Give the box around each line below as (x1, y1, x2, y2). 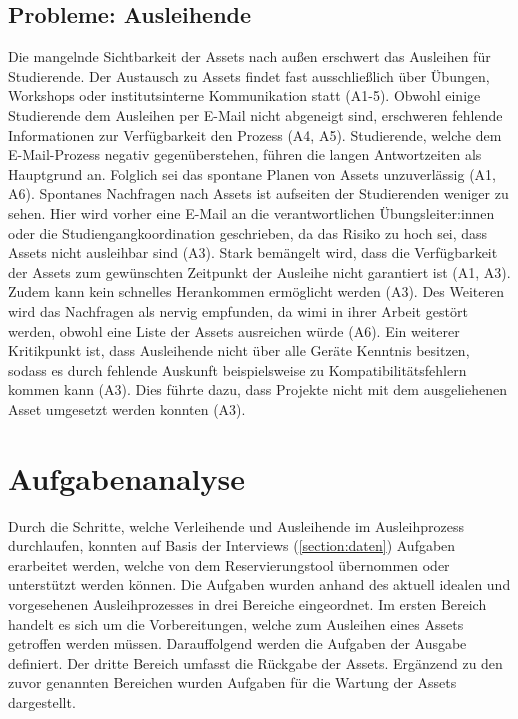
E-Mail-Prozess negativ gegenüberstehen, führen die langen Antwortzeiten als (8, 144, 482, 165)
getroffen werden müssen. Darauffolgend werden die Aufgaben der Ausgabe (8, 633, 467, 654)
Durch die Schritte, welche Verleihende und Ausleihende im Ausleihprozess (8, 515, 465, 536)
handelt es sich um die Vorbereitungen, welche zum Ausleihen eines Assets (8, 613, 464, 634)
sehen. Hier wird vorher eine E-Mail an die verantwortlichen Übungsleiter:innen (8, 202, 495, 223)
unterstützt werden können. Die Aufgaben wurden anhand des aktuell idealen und (8, 574, 511, 595)
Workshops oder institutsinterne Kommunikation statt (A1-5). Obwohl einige (8, 85, 481, 106)
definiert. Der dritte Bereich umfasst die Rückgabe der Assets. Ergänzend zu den (8, 652, 503, 673)
